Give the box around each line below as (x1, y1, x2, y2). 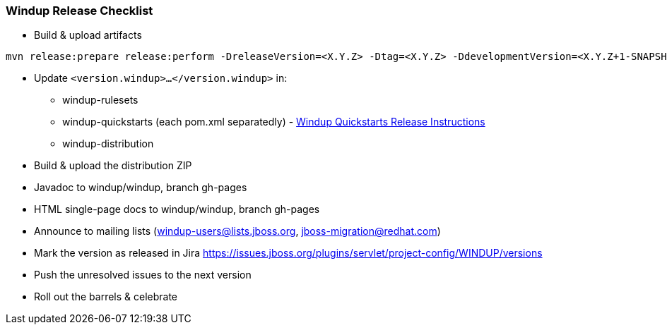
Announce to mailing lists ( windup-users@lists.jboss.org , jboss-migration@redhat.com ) (34, 225, 441, 238)
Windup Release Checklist (6, 4, 153, 18)
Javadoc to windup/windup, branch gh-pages (34, 181, 247, 194)
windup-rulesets (62, 94, 138, 106)
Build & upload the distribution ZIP (34, 159, 192, 172)
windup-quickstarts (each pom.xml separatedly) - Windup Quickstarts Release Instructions (62, 116, 485, 128)
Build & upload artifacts (34, 29, 142, 42)
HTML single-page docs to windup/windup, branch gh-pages (34, 203, 320, 216)
